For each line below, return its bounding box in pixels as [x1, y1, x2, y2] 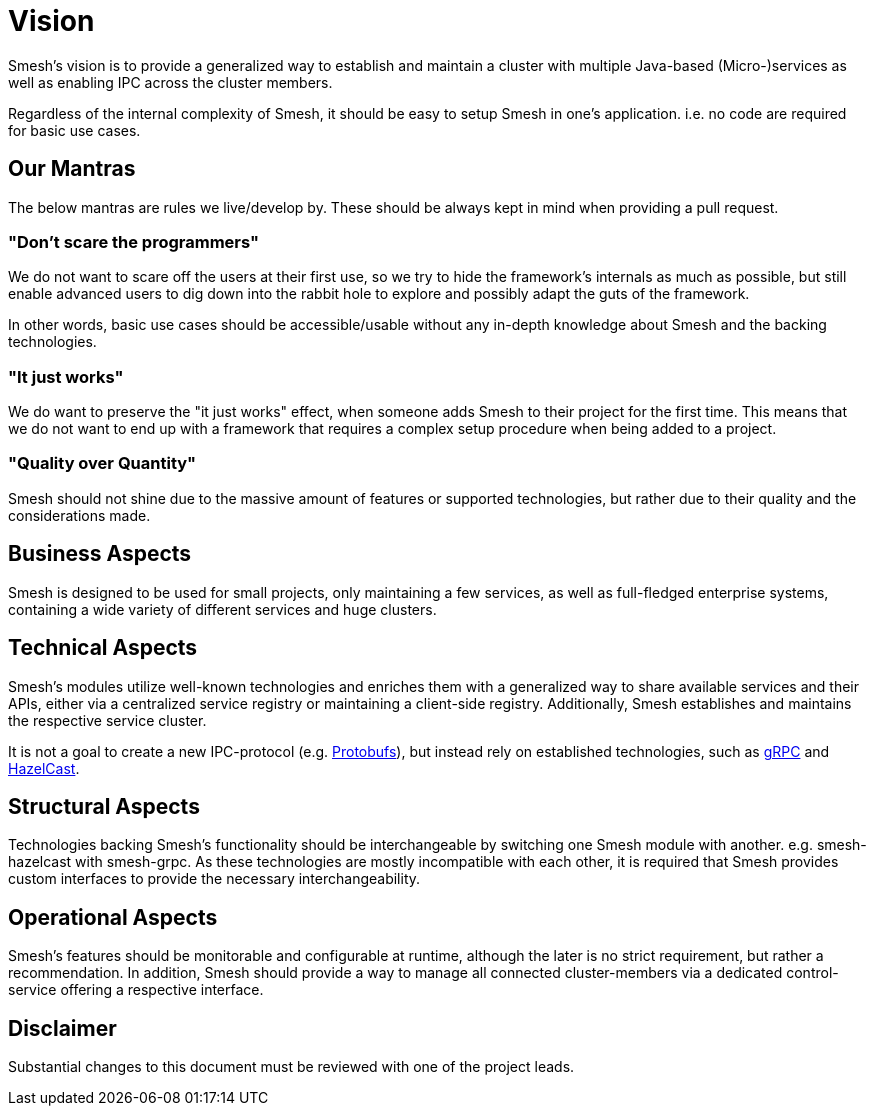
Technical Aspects [8, 635, 198, 661]
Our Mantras [8, 156, 136, 182]
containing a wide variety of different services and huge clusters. [8, 600, 437, 618]
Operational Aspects [8, 904, 218, 930]
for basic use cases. [8, 121, 141, 139]
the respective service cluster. [8, 711, 207, 729]
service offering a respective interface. [8, 981, 264, 999]
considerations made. [8, 506, 151, 524]
